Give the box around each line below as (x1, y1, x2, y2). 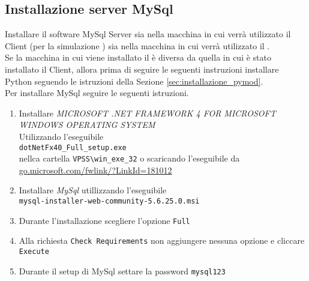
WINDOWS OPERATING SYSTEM (19, 118, 155, 131)
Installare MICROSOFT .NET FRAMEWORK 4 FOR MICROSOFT (19, 106, 276, 119)
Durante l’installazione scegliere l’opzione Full (19, 214, 190, 226)
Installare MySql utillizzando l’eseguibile (19, 184, 167, 196)
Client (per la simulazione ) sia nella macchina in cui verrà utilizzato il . (5, 39, 270, 52)
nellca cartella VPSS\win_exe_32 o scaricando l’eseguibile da (19, 152, 240, 165)
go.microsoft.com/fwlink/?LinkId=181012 (19, 163, 172, 176)
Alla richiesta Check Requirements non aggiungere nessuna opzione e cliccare (19, 234, 305, 247)
